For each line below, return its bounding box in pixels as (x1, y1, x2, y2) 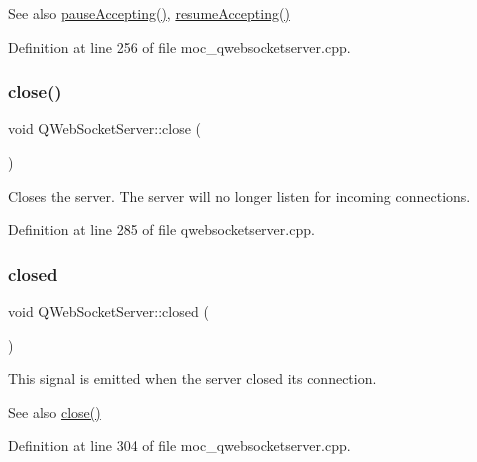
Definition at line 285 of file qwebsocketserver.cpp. (8, 219, 315, 240)
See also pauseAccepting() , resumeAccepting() (8, 3, 290, 23)
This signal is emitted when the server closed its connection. (8, 368, 377, 389)
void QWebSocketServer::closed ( (8, 301, 209, 321)
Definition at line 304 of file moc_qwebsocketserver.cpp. (8, 435, 351, 456)
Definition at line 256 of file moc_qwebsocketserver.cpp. (8, 36, 351, 57)
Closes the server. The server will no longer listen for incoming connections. (8, 185, 471, 206)
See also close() (8, 401, 101, 422)
